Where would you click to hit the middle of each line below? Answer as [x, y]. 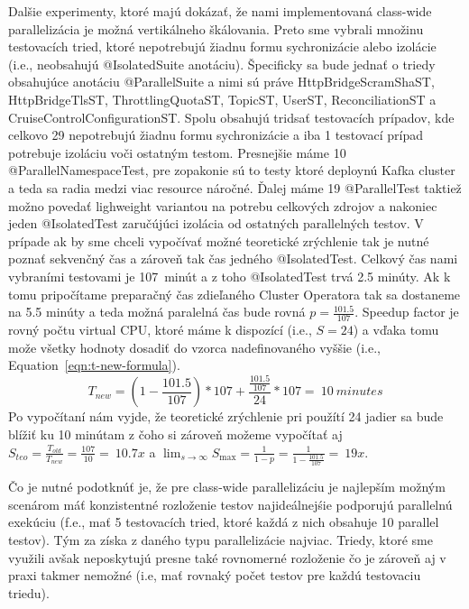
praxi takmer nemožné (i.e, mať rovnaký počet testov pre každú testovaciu [215, 575]
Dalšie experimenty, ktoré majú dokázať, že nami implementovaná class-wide [220, 11]
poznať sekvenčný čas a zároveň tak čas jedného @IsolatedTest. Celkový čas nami [233, 258]
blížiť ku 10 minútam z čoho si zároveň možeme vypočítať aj [175, 434]
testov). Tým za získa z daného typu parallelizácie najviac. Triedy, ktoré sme [221, 540]
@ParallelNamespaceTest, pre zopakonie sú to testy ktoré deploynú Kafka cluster [232, 170]
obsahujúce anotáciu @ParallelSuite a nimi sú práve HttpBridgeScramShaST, [221, 82]
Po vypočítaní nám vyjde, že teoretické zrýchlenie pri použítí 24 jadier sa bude [226, 416]
